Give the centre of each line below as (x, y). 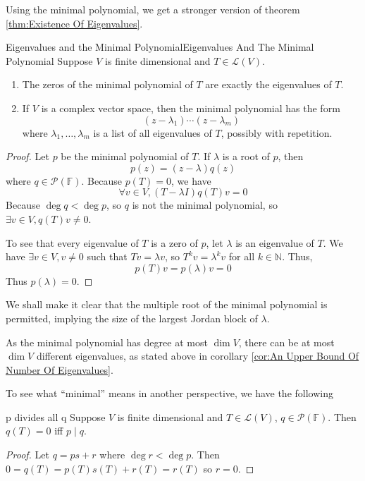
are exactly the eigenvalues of (268, 84)
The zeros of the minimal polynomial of (107, 84)
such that (107, 256)
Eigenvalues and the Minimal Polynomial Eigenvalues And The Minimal (160, 47)
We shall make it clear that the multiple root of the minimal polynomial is (167, 304)
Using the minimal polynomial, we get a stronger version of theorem (153, 9)
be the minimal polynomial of (125, 156)
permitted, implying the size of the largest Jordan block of (132, 318)
